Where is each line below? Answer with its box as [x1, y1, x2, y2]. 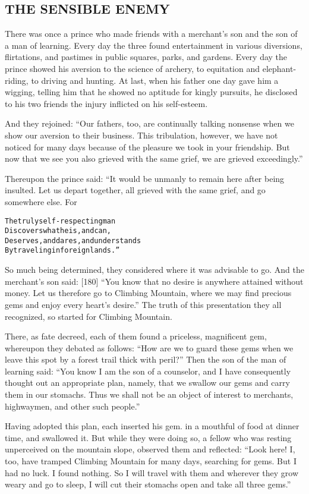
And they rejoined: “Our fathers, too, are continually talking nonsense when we [5, 117, 294, 130]
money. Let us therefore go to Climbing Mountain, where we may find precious [5, 287, 292, 299]
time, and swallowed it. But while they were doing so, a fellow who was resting [5, 431, 292, 443]
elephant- [262, 62, 297, 74]
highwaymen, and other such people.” [5, 399, 140, 412]
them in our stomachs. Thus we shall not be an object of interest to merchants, [5, 388, 294, 401]
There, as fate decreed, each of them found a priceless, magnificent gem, [5, 330, 267, 342]
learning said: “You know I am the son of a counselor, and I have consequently [5, 364, 291, 377]
